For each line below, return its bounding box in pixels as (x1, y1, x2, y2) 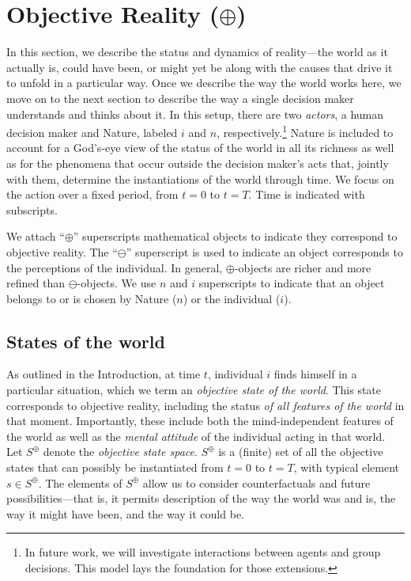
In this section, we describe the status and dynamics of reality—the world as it (6, 44, 388, 60)
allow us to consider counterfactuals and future (142, 474, 371, 491)
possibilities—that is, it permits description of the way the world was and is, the (6, 490, 396, 507)
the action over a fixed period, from (6, 186, 179, 203)
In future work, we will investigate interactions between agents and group (25, 544, 381, 560)
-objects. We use (77, 275, 156, 291)
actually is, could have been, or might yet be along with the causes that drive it (6, 59, 393, 75)
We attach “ (6, 228, 65, 245)
